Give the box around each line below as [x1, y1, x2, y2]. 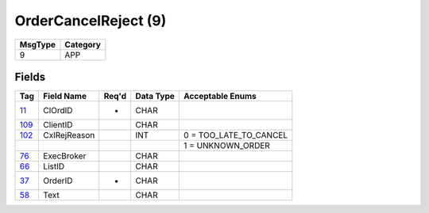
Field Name [43, 91, 87, 102]
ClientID [43, 120, 73, 131]
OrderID [43, 175, 73, 186]
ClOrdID [43, 105, 73, 116]
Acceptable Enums [184, 91, 257, 102]
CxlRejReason [43, 130, 95, 141]
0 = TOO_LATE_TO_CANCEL [184, 130, 288, 141]
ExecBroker [43, 150, 87, 162]
